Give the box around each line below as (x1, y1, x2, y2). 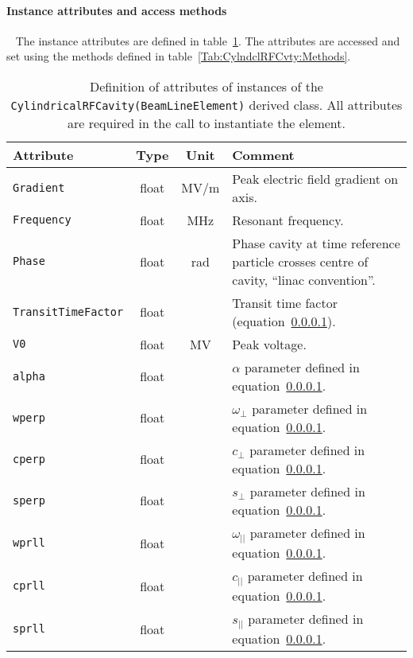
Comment (232, 145, 295, 164)
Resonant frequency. (232, 210, 344, 229)
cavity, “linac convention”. (232, 270, 376, 289)
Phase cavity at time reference (232, 233, 400, 252)
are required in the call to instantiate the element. (68, 113, 345, 132)
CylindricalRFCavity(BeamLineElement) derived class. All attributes (10, 95, 403, 114)
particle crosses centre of (232, 251, 369, 271)
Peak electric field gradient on (232, 169, 399, 188)
